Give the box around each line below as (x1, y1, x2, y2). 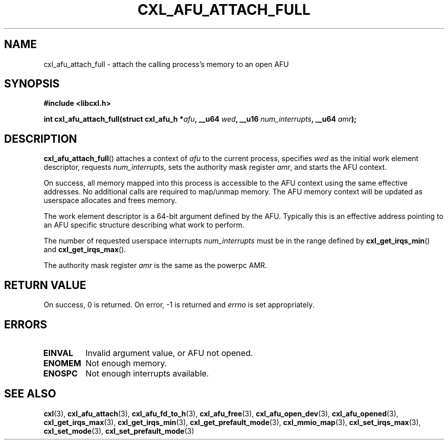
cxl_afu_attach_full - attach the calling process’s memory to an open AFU (43, 59, 289, 69)
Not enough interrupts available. (85, 368, 209, 379)
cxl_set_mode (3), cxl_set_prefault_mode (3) (43, 426, 194, 435)
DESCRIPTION (4, 132, 77, 145)
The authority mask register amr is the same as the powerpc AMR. (43, 261, 267, 270)
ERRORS (4, 318, 48, 331)
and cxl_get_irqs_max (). (43, 245, 126, 254)
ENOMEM (43, 358, 81, 368)
